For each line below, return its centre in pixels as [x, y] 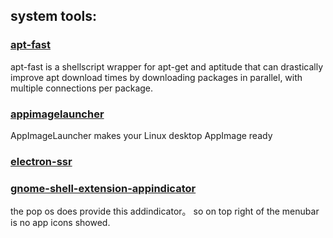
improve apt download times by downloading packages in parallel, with [156, 77]
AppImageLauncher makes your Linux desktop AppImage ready [141, 135]
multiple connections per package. [82, 88]
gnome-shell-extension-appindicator [103, 188]
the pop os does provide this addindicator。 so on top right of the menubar [165, 211]
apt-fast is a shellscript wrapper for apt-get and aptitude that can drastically [167, 66]
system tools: [54, 16]
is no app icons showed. [60, 223]
